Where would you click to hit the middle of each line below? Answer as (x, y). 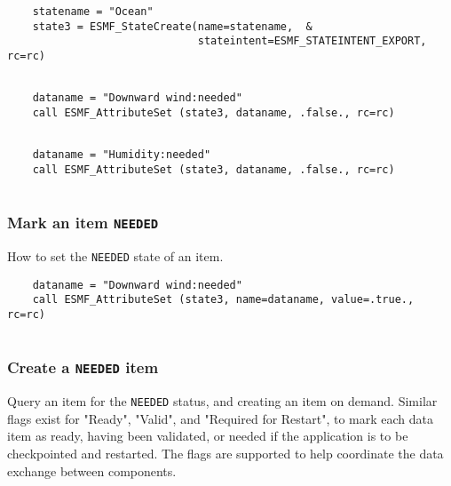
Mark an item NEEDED (83, 223)
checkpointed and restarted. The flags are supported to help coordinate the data (225, 453)
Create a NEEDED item (83, 367)
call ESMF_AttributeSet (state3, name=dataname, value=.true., (223, 300)
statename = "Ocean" (93, 12)
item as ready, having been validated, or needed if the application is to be (208, 436)
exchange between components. (92, 470)
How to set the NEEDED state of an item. (115, 256)
